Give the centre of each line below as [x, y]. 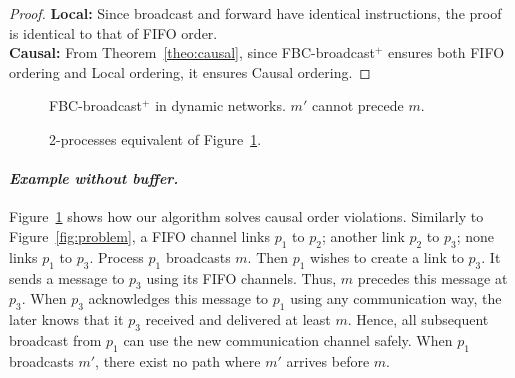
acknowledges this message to [178, 298]
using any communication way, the [396, 298]
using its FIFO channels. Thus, [241, 277]
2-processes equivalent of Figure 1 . [155, 138]
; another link [363, 235]
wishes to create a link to [387, 256]
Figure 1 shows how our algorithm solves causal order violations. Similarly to [246, 216]
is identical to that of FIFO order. [113, 32]
